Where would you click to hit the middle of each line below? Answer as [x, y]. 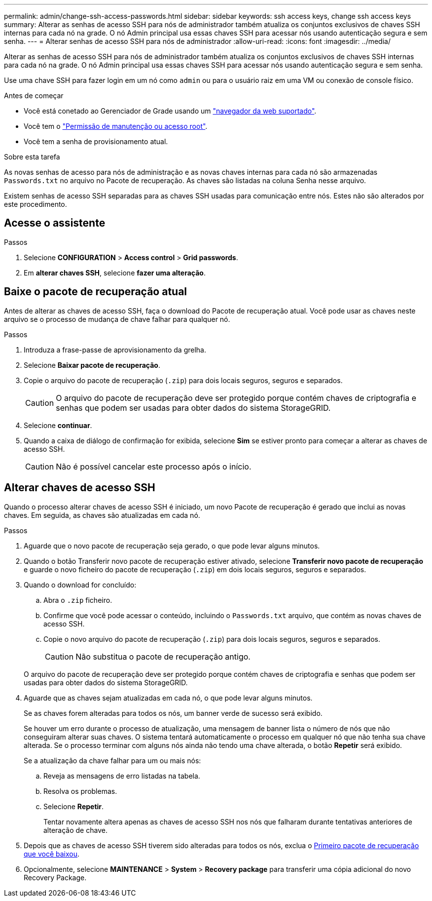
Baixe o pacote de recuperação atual [96, 292]
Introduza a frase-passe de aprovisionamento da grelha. [115, 350]
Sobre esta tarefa [32, 157]
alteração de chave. [75, 830]
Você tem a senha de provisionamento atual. [96, 141]
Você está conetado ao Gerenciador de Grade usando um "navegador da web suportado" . [170, 111]
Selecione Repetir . [74, 806]
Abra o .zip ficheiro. [78, 600]
